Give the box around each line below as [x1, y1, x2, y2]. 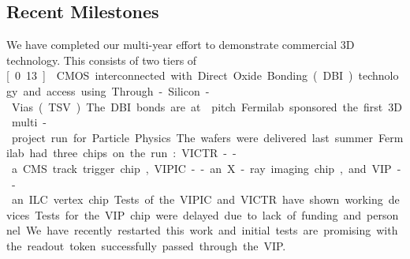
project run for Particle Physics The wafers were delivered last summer [11, 129, 374, 145]
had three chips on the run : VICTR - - [29, 145, 237, 161]
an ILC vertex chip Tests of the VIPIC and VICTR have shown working [11, 191, 383, 208]
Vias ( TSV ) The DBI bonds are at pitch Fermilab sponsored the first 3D [11, 98, 402, 114]
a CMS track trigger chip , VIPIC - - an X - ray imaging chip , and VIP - [11, 160, 401, 176]
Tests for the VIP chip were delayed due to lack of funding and [35, 206, 362, 223]
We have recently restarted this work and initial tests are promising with [25, 222, 398, 238]
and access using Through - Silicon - [23, 82, 210, 99]
